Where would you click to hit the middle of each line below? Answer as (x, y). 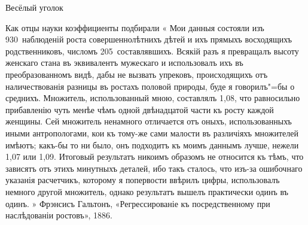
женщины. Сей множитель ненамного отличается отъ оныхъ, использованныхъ (149, 121)
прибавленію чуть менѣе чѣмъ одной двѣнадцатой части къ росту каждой (140, 109)
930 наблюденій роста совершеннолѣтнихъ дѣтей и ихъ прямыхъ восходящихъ (149, 39)
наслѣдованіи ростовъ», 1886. (59, 215)
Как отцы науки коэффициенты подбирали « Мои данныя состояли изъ (135, 27)
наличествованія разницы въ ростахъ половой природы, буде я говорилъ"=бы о (150, 86)
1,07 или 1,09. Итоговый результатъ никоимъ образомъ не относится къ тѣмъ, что (155, 156)
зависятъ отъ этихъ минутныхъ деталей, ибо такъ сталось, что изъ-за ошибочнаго (154, 168)
